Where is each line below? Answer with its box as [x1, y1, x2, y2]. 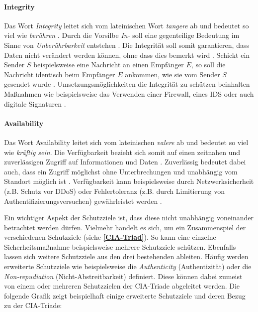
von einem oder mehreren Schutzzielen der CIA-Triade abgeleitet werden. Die [4, 281, 240, 291]
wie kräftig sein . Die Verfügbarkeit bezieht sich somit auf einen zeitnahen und [4, 147, 241, 157]
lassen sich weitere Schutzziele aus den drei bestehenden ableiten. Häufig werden [4, 251, 249, 262]
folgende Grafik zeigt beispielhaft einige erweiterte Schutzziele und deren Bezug [4, 290, 246, 301]
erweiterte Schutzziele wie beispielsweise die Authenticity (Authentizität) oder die [4, 261, 252, 272]
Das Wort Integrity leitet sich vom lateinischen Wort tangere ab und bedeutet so [4, 20, 249, 30]
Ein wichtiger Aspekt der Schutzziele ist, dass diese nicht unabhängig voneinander [4, 212, 254, 223]
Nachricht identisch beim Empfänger [4, 69, 115, 79]
